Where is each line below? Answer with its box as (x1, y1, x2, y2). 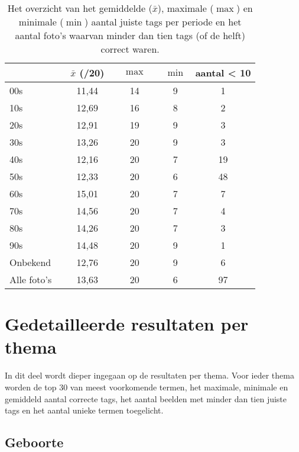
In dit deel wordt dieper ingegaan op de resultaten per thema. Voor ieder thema (5, 369, 294, 382)
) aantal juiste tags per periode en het (84, 15, 242, 28)
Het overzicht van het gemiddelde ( (7, 1, 152, 15)
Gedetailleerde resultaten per (5, 312, 249, 336)
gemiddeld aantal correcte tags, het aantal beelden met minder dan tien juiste (5, 392, 287, 405)
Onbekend (9, 255, 51, 269)
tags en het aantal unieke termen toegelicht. (5, 404, 164, 416)
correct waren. (100, 42, 160, 56)
